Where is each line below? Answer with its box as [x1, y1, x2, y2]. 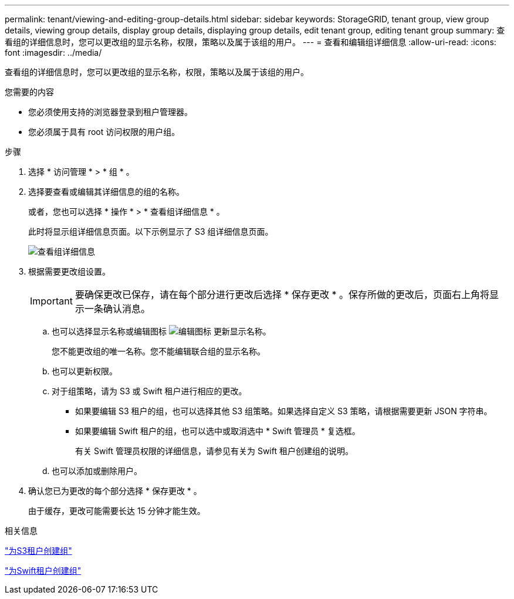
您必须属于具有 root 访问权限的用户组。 [28, 127, 180, 137]
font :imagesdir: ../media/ [5, 48, 102, 57]
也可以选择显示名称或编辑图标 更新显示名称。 [52, 326, 271, 336]
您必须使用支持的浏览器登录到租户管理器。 [28, 107, 192, 117]
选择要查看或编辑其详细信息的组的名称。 [28, 187, 184, 197]
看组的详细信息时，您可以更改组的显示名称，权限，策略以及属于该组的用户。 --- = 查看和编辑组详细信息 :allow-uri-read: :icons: [5, 37, 496, 47]
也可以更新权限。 [52, 366, 117, 376]
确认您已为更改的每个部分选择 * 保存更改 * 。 [28, 486, 202, 496]
